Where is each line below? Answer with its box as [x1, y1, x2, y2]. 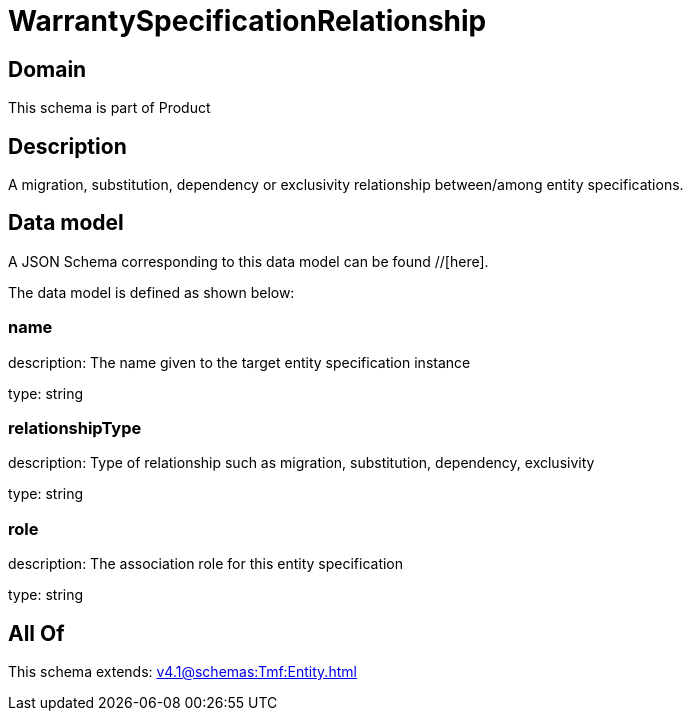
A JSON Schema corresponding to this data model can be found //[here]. [8, 252, 489, 270]
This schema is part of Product [8, 99, 211, 117]
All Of [8, 620, 65, 646]
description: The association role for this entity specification [8, 555, 404, 573]
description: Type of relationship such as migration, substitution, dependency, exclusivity [8, 454, 595, 472]
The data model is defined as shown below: [8, 283, 295, 301]
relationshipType [8, 417, 142, 438]
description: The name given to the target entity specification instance [8, 353, 471, 371]
